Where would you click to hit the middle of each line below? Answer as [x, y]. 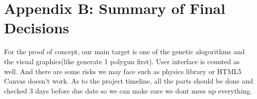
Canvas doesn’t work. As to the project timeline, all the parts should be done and [129, 81]
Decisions [37, 28]
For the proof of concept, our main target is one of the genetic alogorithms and [125, 51]
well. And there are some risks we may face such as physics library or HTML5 [123, 71]
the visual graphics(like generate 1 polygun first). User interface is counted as [122, 61]
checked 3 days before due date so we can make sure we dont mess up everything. [128, 90]
